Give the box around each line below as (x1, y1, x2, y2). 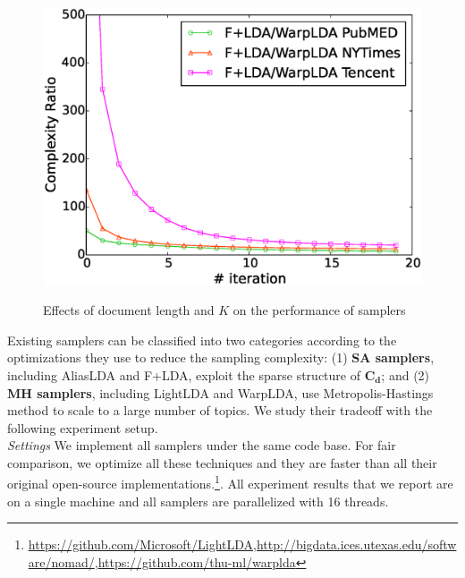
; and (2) (381, 365, 430, 384)
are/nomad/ (28, 552, 95, 571)
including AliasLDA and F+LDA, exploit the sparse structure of (7, 365, 360, 384)
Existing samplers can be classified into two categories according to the (7, 330, 397, 349)
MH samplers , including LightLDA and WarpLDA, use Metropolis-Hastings (7, 383, 434, 402)
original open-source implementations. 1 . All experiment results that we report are (7, 472, 453, 493)
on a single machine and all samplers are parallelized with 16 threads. (7, 491, 389, 510)
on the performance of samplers (232, 301, 406, 319)
